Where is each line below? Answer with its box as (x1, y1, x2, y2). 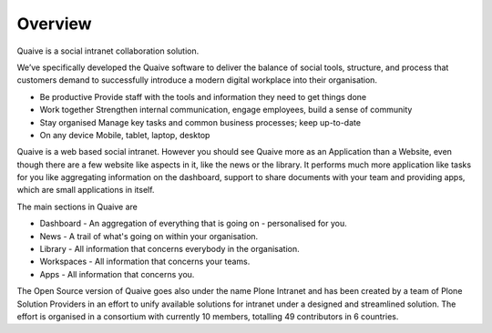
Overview (16, 14, 92, 34)
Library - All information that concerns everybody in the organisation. (39, 244, 300, 255)
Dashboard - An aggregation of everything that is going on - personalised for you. (39, 218, 347, 229)
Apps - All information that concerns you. (39, 268, 195, 279)
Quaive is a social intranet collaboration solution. (16, 45, 200, 56)
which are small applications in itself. (16, 185, 155, 196)
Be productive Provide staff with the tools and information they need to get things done (39, 91, 367, 102)
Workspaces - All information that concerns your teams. (39, 256, 251, 267)
